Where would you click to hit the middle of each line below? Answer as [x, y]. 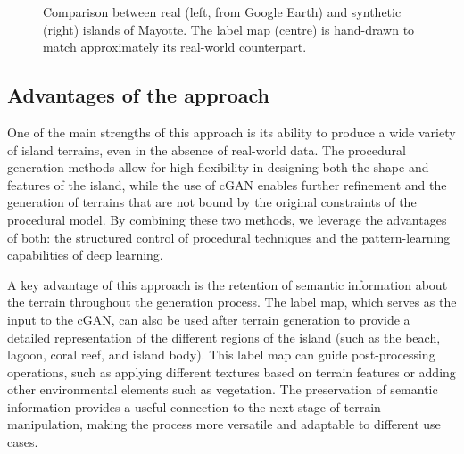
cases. [23, 442]
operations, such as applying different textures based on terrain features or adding [232, 371]
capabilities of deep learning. [85, 255]
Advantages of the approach [138, 95]
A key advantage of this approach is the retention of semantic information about [228, 284]
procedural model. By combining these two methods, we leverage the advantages [227, 219]
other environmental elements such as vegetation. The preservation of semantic [223, 389]
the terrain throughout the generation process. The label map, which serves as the [232, 302]
